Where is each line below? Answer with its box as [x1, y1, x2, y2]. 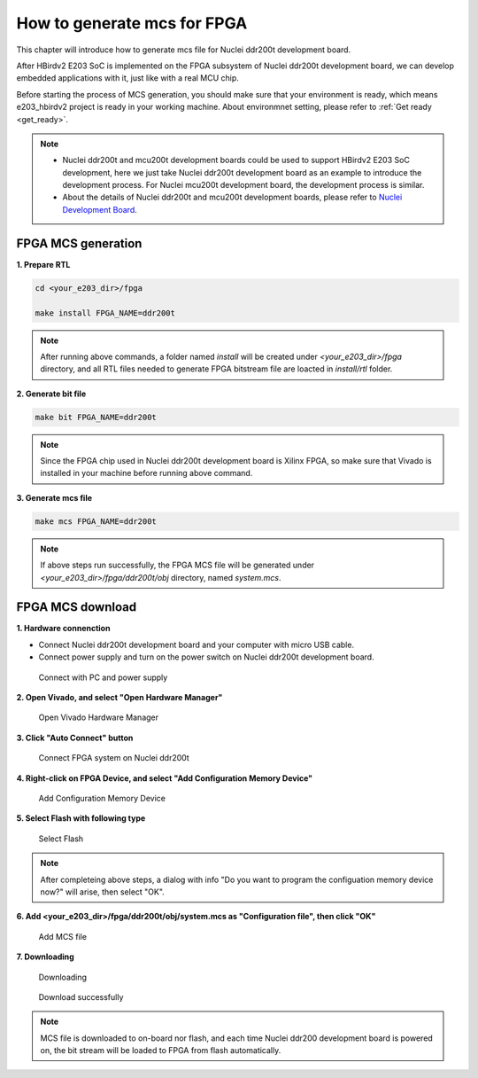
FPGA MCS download [16, 599, 137, 615]
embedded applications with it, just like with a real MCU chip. [16, 73, 239, 83]
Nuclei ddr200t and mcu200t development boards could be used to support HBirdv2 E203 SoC [62, 155, 411, 166]
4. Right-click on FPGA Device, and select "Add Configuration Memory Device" [16, 772, 313, 784]
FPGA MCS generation [16, 236, 143, 251]
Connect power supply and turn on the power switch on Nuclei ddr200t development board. [38, 652, 375, 662]
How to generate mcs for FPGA [16, 13, 248, 33]
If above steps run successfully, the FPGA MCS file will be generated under [40, 559, 314, 571]
